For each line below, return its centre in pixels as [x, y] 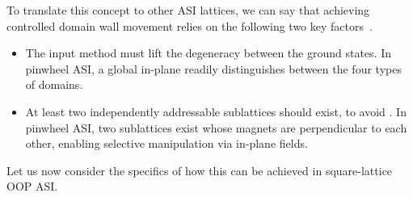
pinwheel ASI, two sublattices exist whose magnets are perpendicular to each [216, 127]
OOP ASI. [32, 186]
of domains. [54, 84]
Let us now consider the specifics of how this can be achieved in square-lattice [200, 170]
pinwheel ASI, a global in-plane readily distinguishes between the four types [213, 68]
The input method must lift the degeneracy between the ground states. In [208, 53]
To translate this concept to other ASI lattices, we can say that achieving [188, 10]
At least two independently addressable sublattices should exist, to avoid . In [216, 111]
